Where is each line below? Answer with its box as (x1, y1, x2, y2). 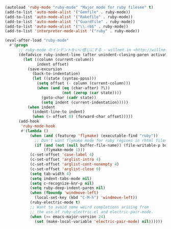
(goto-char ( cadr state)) (41, 95, 96, 100)
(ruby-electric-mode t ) (30, 200, 81, 205)
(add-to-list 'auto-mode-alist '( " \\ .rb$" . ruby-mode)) (5, 24, 129, 29)
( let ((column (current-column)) (23, 57, 94, 62)
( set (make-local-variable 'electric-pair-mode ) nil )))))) (34, 219, 163, 224)
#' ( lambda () (20, 128, 49, 133)
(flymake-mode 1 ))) (43, 148, 85, 153)
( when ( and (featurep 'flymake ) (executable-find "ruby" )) (30, 133, 158, 138)
